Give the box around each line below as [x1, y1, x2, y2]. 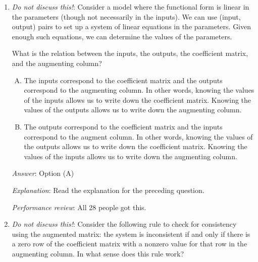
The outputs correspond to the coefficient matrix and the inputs [24, 121, 223, 132]
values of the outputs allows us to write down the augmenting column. [24, 104, 242, 115]
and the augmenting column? [12, 57, 102, 68]
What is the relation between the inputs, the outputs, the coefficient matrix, [12, 48, 248, 58]
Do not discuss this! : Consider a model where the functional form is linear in [12, 2, 249, 12]
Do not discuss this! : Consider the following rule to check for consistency [12, 219, 237, 229]
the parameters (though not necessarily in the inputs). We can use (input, [12, 11, 241, 22]
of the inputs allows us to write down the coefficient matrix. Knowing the [24, 94, 251, 105]
